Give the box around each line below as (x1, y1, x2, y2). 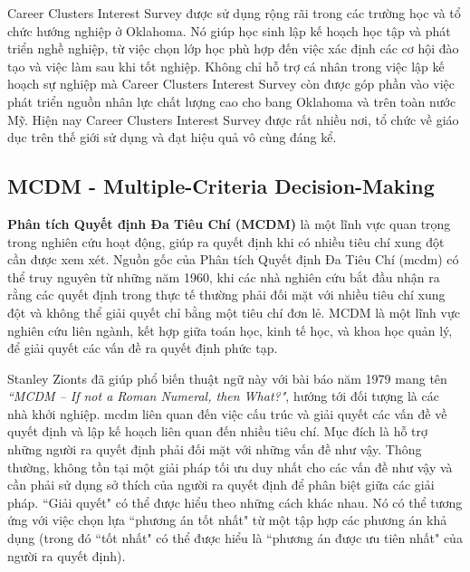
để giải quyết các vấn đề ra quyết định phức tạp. (7, 338, 278, 357)
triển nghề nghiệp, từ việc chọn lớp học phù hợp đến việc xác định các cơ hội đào (7, 39, 459, 58)
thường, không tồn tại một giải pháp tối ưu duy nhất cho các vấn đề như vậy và (7, 457, 453, 476)
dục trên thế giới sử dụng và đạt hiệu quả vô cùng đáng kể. (7, 128, 337, 147)
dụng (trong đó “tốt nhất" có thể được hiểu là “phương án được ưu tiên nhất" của (7, 529, 463, 548)
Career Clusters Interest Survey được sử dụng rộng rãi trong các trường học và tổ (7, 4, 461, 22)
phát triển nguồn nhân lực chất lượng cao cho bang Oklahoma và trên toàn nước (7, 91, 456, 110)
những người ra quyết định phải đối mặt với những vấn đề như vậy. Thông (7, 440, 422, 459)
